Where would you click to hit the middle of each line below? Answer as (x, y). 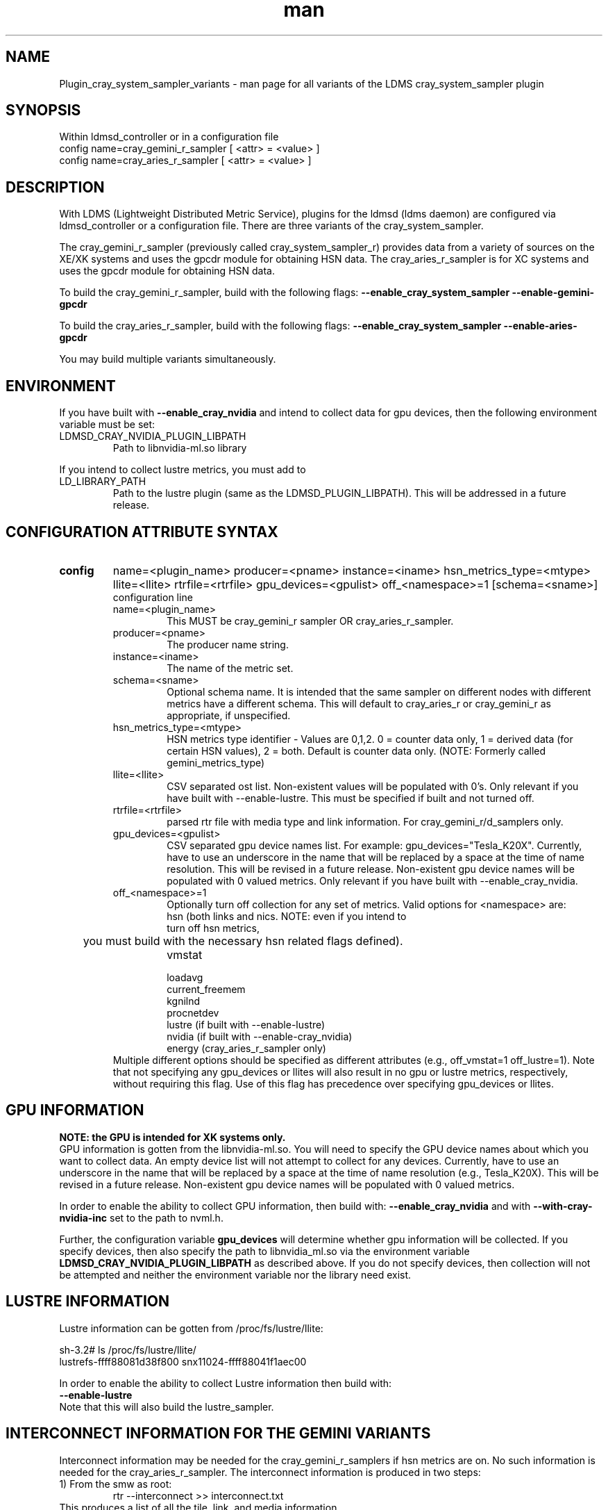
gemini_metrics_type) (216, 762)
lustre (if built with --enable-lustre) (246, 1024)
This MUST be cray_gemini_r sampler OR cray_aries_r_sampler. (310, 621)
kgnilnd (184, 1001)
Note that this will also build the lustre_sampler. (167, 1406)
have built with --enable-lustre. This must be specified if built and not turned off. (351, 798)
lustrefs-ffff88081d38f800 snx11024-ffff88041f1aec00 (183, 1361)
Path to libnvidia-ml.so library (180, 448)
